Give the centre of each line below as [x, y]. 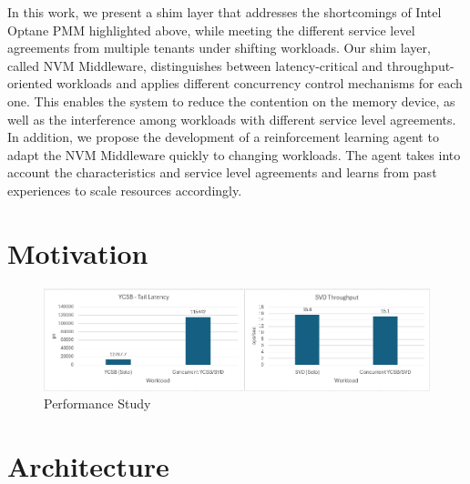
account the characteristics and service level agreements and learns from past [222, 172]
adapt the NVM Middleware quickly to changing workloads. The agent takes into [234, 154]
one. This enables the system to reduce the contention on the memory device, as [231, 101]
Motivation [78, 252]
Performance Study [97, 403]
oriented [30, 83]
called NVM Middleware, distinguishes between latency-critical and [195, 65]
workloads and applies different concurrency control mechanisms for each [260, 83]
